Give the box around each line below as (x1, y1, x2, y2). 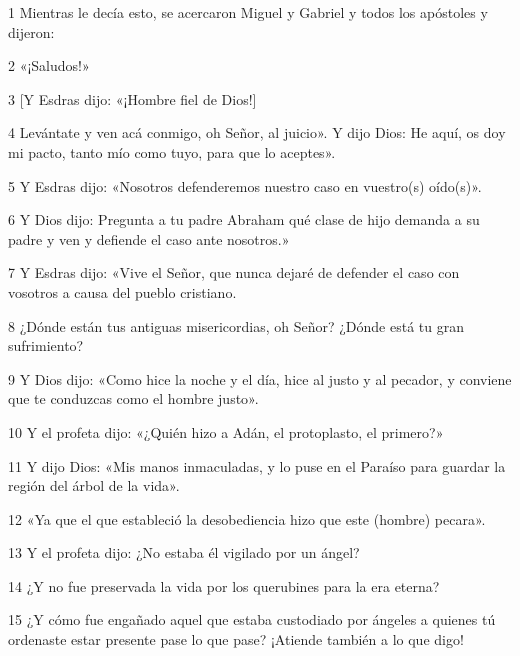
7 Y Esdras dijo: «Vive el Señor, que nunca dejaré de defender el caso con (8, 262, 460, 283)
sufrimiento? (8, 335, 84, 356)
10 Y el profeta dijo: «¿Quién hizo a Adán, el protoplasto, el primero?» (8, 421, 444, 442)
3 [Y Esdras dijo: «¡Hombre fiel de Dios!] (8, 88, 257, 109)
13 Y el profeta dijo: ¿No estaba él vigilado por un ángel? (8, 542, 360, 563)
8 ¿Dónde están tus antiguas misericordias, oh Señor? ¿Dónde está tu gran (8, 315, 464, 336)
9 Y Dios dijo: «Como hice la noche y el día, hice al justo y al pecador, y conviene (8, 368, 512, 389)
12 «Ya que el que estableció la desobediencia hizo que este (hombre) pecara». (8, 508, 486, 529)
